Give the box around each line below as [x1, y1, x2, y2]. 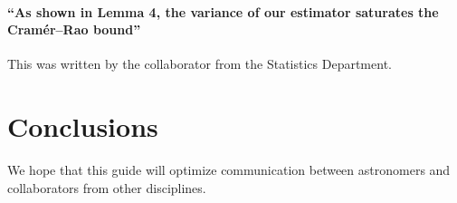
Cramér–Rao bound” [7, 20, 141, 39]
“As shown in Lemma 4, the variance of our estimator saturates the [7, 2, 439, 21]
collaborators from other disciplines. [7, 178, 206, 197]
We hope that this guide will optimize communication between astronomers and [7, 160, 451, 179]
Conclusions [7, 108, 158, 145]
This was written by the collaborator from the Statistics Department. [7, 54, 392, 73]
